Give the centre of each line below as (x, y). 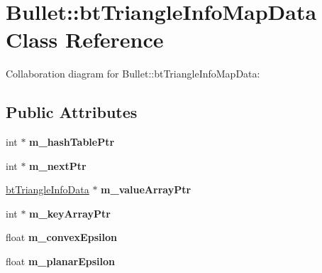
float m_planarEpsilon (60, 261)
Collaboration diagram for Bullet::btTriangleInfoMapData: (133, 74)
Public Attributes (72, 112)
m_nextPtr (58, 165)
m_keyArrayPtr (70, 213)
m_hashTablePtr (72, 142)
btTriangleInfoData (48, 189)
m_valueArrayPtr (146, 189)
